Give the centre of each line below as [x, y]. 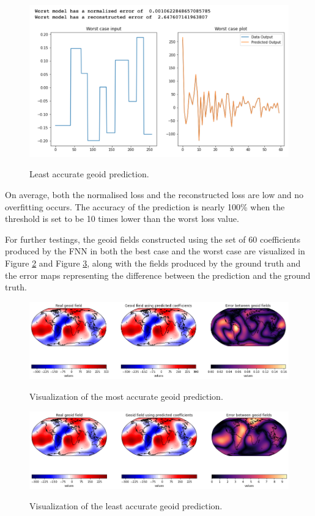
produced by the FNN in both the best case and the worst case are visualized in [155, 251]
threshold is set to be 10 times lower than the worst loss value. [122, 219]
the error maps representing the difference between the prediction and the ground [158, 275]
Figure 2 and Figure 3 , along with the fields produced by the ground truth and [153, 263]
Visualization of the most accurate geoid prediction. [126, 396]
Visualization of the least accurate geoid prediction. [126, 506]
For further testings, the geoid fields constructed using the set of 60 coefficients [153, 239]
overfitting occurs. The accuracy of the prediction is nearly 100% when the [145, 206]
